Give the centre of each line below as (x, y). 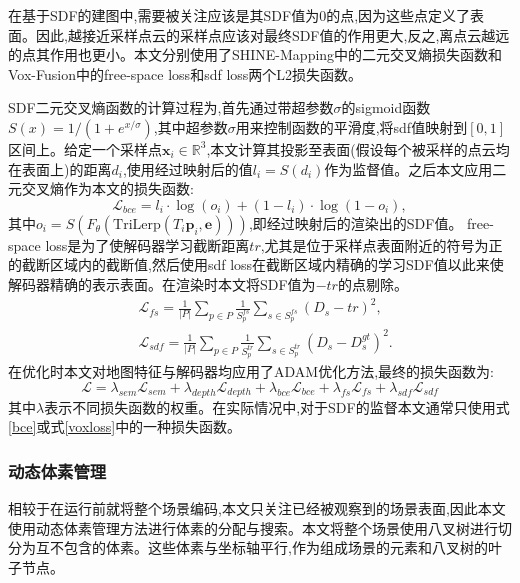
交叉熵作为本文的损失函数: (107, 188)
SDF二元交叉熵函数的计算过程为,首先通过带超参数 (171, 107)
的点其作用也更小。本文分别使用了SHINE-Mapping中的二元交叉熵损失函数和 (255, 54)
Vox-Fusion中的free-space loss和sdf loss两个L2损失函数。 (185, 73)
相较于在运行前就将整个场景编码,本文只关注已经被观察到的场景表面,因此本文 (257, 507)
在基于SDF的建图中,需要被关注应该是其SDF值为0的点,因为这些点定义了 (239, 15)
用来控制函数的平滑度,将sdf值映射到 (351, 126)
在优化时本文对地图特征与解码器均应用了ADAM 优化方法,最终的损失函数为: (251, 371)
